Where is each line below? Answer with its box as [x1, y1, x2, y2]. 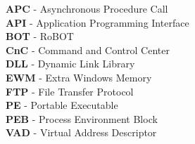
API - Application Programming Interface [6, 15, 189, 30]
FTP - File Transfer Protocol [6, 84, 134, 98]
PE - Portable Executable [6, 98, 118, 112]
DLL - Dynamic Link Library [6, 56, 135, 71]
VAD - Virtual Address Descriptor [6, 125, 157, 140]
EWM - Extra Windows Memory [6, 70, 152, 84]
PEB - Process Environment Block [6, 111, 158, 126]
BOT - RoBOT [6, 29, 74, 44]
